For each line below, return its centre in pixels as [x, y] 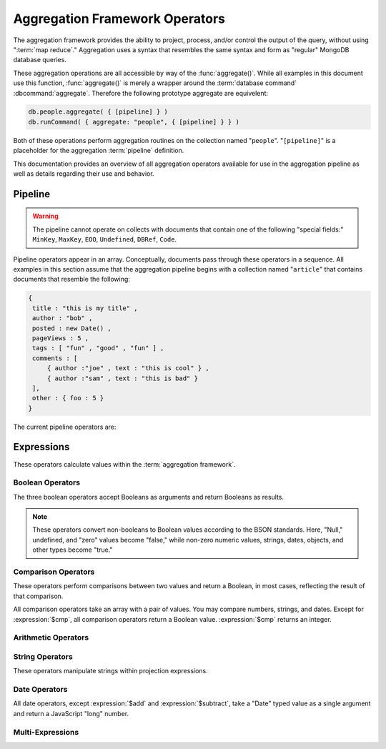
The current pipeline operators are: [65, 427]
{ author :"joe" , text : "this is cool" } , [128, 368]
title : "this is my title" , [85, 308]
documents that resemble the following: [71, 279]
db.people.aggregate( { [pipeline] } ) [98, 112]
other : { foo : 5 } [68, 398]
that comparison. [38, 596]
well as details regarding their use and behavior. [84, 174]
